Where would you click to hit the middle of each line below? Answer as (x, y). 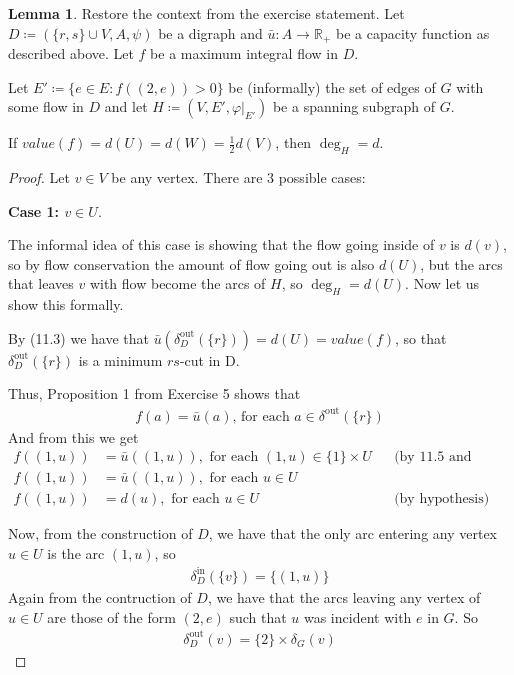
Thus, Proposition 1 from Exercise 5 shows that (154, 393)
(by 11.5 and (433, 457)
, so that (420, 337)
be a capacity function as (412, 32)
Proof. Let (39, 177)
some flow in (46, 106)
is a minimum (120, 359)
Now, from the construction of (100, 533)
